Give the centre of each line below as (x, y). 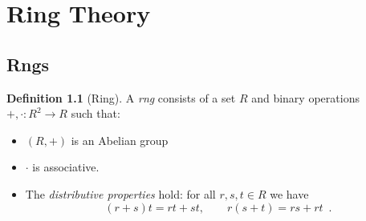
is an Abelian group (120, 140)
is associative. (66, 167)
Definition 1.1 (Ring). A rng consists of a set (121, 97)
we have (289, 193)
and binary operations (305, 97)
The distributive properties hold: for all (120, 193)
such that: (96, 113)
